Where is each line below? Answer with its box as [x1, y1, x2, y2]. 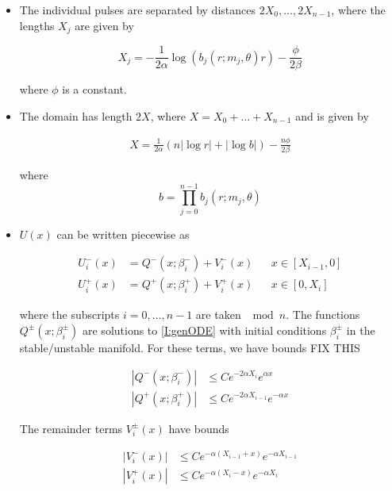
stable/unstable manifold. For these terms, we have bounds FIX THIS [19, 339, 360, 355]
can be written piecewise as [56, 225, 190, 242]
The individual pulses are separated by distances [19, 2, 256, 17]
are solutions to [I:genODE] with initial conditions [83, 321, 327, 338]
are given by [75, 17, 134, 33]
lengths [19, 17, 55, 33]
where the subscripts [19, 306, 120, 323]
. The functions [286, 306, 360, 323]
